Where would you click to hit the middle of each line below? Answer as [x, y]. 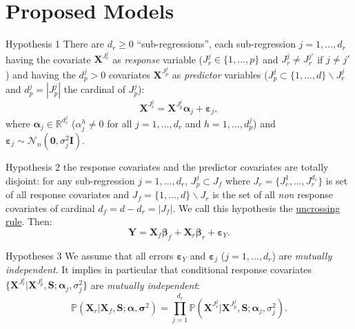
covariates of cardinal [50, 208]
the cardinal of [94, 89]
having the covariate [48, 59]
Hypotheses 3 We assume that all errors [90, 255]
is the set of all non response [273, 194]
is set [337, 180]
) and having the [41, 74]
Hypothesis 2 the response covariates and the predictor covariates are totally [167, 167]
